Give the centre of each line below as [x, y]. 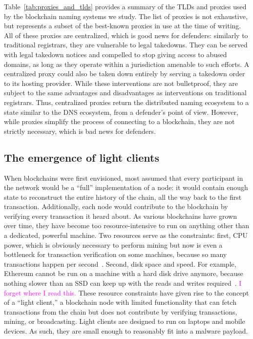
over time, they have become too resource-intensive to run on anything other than [126, 225]
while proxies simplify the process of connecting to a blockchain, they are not [119, 121]
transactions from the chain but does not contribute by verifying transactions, [121, 311]
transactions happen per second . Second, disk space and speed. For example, [120, 264]
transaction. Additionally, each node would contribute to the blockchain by [116, 206]
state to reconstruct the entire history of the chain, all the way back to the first [123, 197]
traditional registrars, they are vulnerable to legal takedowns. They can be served [126, 45]
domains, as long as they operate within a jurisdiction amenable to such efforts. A [127, 64]
